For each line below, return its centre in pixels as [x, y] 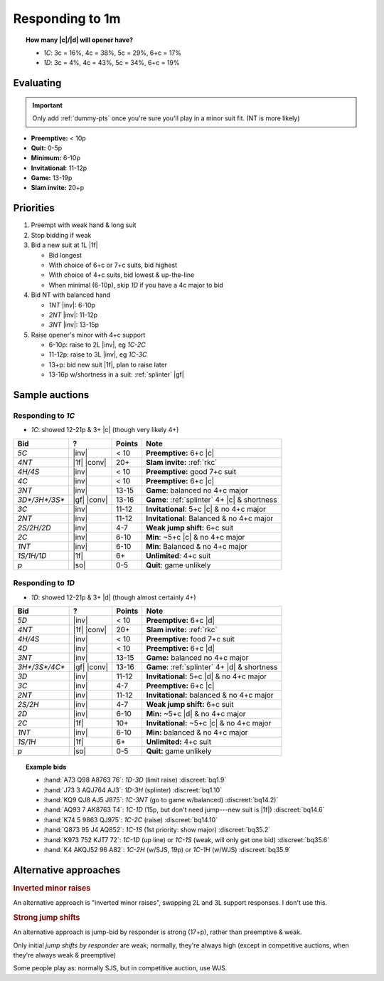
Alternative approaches [67, 870]
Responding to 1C [44, 416]
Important [48, 105]
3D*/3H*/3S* [41, 500]
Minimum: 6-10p [56, 158]
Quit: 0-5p [47, 148]
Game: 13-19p [52, 178]
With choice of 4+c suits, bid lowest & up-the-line [122, 275]
